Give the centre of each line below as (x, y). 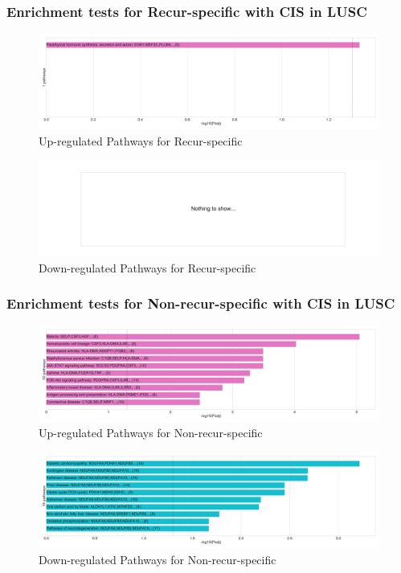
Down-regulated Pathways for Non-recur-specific (158, 559)
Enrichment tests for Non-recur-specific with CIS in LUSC (201, 303)
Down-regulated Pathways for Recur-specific (147, 267)
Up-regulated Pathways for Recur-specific (141, 141)
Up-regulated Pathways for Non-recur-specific (151, 433)
